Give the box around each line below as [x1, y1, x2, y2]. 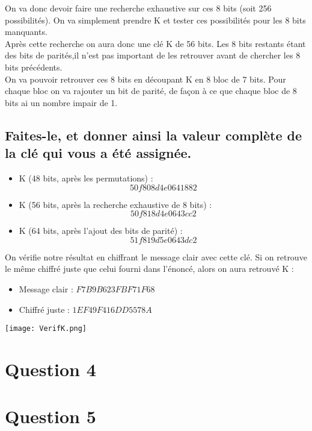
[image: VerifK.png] [5, 324, 87, 333]
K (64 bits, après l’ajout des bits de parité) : [19, 224, 183, 237]
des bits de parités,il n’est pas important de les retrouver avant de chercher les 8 [5, 49, 301, 61]
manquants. [5, 25, 47, 38]
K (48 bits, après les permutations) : [19, 171, 153, 184]
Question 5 [5, 404, 96, 429]
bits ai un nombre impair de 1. [5, 96, 118, 109]
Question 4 [5, 356, 96, 381]
